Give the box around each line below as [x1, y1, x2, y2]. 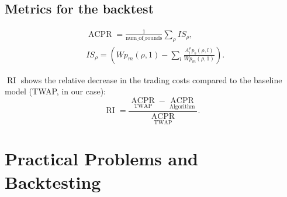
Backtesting [5, 169, 101, 193]
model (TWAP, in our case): [5, 85, 106, 97]
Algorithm [169, 104, 195, 110]
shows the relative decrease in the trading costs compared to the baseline [20, 73, 282, 86]
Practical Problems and [5, 147, 198, 171]
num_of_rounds [125, 35, 162, 41]
